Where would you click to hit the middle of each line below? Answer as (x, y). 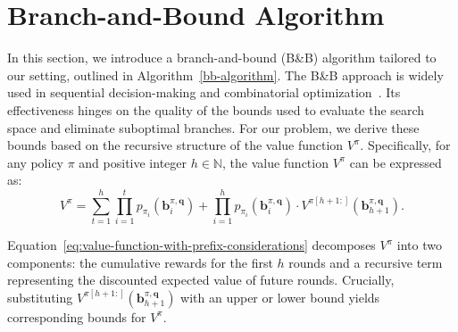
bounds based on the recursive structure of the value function (175, 145)
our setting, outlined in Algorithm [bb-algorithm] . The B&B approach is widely (225, 75)
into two (419, 245)
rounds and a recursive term (366, 262)
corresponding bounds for (77, 316)
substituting (40, 297)
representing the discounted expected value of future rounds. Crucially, (201, 280)
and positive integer (133, 162)
